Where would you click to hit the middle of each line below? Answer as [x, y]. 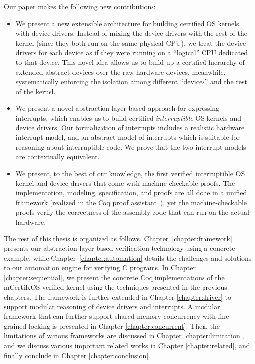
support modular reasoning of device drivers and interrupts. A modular [112, 306]
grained [15, 326]
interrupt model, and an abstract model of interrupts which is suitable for [127, 137]
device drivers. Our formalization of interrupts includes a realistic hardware [130, 127]
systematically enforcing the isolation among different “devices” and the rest [131, 82]
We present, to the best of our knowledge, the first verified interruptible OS [130, 173]
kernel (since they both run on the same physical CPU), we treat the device [131, 42]
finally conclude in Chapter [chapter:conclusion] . [77, 355]
